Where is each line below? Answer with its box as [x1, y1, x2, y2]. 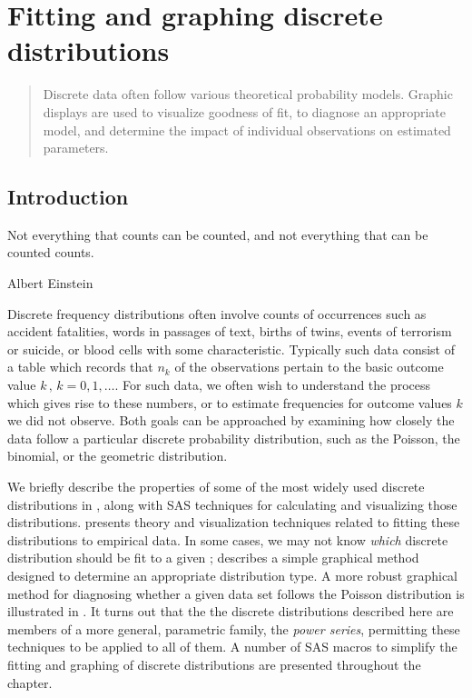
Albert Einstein [7, 274, 93, 293]
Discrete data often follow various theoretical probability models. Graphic [43, 85, 453, 104]
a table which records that [7, 357, 153, 376]
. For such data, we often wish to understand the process [114, 375, 431, 394]
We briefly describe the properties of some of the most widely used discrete [7, 477, 425, 496]
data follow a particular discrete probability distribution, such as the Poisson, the [7, 428, 460, 447]
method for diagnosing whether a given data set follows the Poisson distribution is [7, 583, 465, 603]
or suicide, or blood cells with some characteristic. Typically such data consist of [7, 339, 455, 358]
